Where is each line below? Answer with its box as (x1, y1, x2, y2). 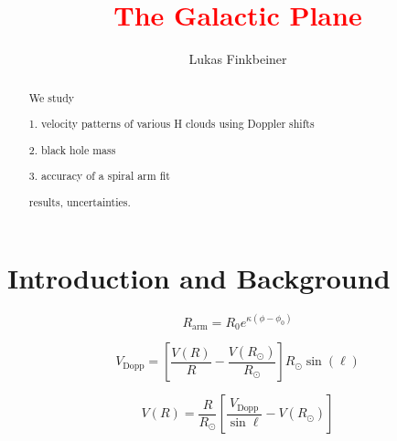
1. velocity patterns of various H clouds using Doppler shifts (28, 116, 315, 131)
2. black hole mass (28, 142, 116, 157)
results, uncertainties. (28, 194, 131, 209)
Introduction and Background (7, 259, 391, 297)
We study (28, 89, 75, 105)
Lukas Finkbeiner (188, 49, 287, 68)
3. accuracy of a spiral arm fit (28, 168, 170, 184)
